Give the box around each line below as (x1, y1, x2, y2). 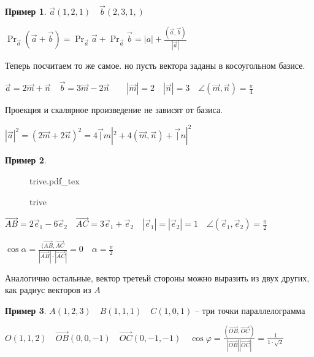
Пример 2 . (5, 154, 47, 167)
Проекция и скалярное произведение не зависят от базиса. (5, 103, 223, 116)
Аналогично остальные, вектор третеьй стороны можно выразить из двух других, (5, 271, 310, 284)
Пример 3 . (5, 304, 47, 316)
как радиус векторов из (5, 283, 91, 296)
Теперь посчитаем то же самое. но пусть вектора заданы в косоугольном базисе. (5, 59, 305, 72)
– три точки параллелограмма (194, 304, 305, 316)
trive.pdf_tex (29, 174, 80, 187)
